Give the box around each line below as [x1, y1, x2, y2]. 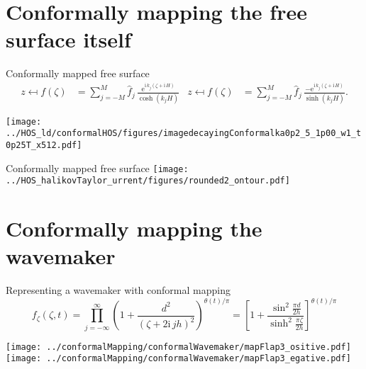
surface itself [6, 25, 131, 54]
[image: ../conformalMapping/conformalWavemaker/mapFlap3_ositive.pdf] [6, 341, 351, 352]
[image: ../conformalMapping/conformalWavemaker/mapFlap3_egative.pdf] [6, 353, 351, 364]
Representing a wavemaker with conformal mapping [6, 283, 231, 297]
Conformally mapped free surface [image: [6, 160, 189, 175]
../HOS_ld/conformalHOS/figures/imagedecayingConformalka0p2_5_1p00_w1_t [6, 128, 362, 139]
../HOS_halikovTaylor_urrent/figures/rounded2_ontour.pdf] [6, 176, 290, 186]
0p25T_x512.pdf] [6, 140, 82, 150]
